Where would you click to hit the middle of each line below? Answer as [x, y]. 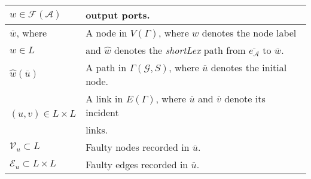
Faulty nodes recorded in [138, 147]
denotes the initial [249, 67]
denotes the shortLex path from [180, 50]
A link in [104, 98]
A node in [106, 33]
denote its [245, 98]
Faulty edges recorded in [137, 164]
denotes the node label [249, 33]
